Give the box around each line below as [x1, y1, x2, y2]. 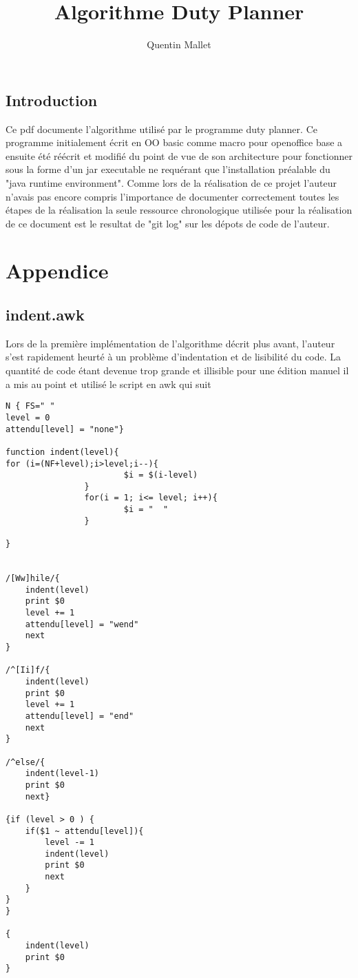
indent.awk [6, 304, 85, 325]
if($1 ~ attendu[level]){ [25, 826, 144, 836]
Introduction [6, 89, 98, 110]
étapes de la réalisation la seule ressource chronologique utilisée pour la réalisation [6, 203, 352, 217]
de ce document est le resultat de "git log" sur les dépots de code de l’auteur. [6, 216, 330, 230]
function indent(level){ [6, 447, 119, 457]
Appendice [6, 256, 109, 285]
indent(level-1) [25, 768, 100, 779]
